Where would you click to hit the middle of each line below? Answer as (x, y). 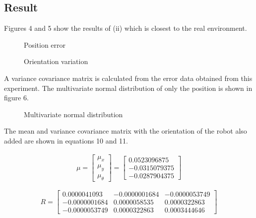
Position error (45, 44)
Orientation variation (56, 61)
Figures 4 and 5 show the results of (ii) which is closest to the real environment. (126, 28)
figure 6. (16, 98)
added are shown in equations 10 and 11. (66, 140)
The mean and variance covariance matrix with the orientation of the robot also (126, 131)
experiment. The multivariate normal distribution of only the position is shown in (128, 88)
